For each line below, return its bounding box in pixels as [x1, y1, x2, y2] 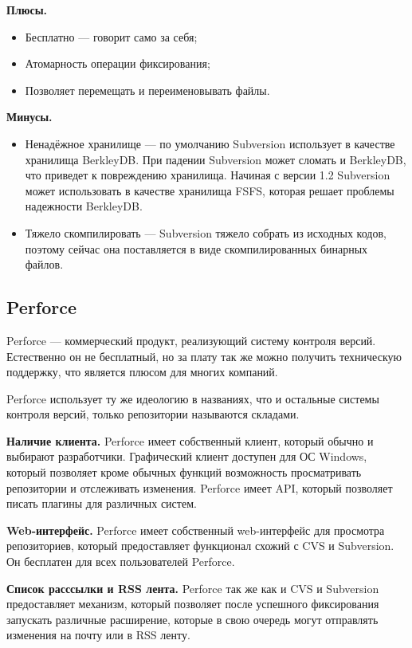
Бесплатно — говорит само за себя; [25, 28, 198, 45]
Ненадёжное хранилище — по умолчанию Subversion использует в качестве [25, 135, 395, 151]
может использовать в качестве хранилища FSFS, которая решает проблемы [25, 182, 394, 198]
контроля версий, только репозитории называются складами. [6, 406, 300, 422]
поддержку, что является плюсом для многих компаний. [6, 363, 278, 380]
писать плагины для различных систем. [6, 495, 197, 512]
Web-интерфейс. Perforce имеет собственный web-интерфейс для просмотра [6, 521, 385, 538]
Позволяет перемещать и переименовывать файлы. [25, 81, 270, 98]
